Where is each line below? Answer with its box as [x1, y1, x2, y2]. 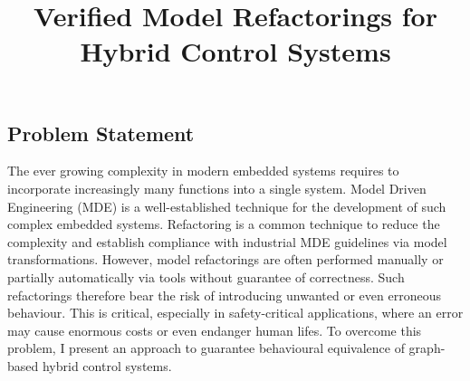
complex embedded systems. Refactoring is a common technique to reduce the [7, 214, 440, 233]
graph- [408, 338, 446, 357]
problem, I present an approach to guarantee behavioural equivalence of [7, 338, 405, 357]
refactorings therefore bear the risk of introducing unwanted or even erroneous [7, 285, 441, 304]
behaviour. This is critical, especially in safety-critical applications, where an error [7, 303, 464, 322]
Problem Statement [7, 119, 195, 147]
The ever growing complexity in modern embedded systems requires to [7, 161, 399, 180]
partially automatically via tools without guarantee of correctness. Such [7, 267, 405, 286]
